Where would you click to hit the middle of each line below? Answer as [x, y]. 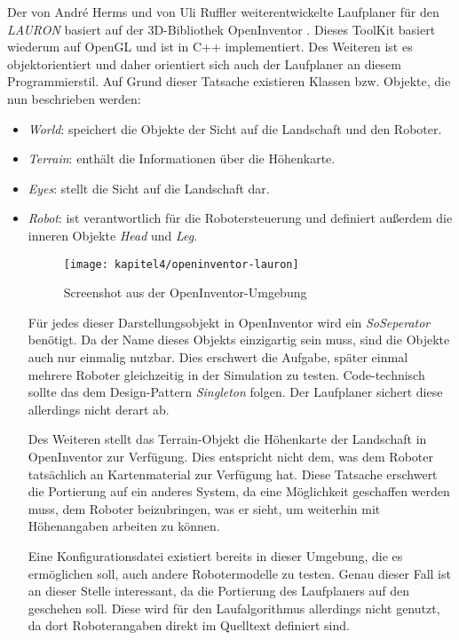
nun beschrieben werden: [74, 98]
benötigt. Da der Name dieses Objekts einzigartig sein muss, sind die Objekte [239, 340]
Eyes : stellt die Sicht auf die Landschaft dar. [149, 188]
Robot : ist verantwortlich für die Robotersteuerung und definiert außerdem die [240, 218]
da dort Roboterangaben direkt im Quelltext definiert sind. [189, 625]
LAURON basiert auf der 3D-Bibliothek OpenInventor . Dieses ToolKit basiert [222, 29]
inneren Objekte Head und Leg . [113, 235]
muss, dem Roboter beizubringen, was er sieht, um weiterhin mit [204, 508]
